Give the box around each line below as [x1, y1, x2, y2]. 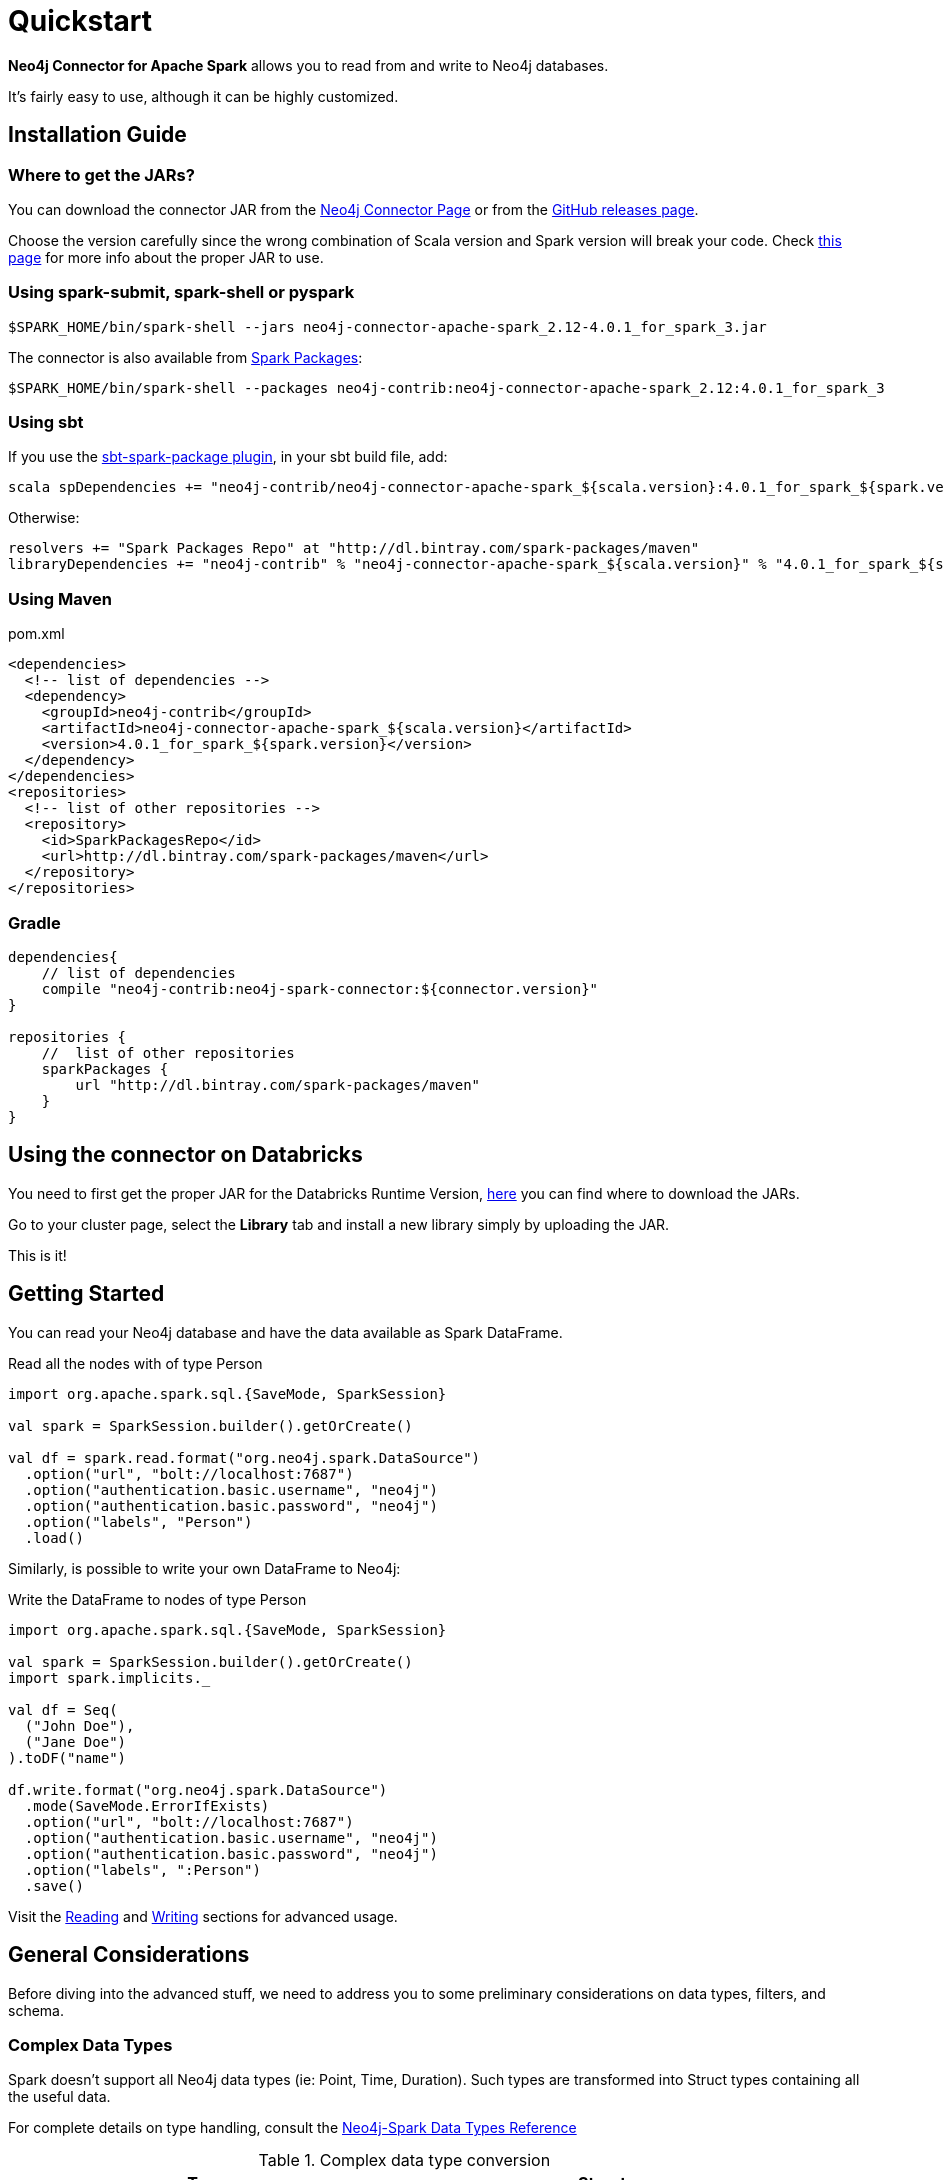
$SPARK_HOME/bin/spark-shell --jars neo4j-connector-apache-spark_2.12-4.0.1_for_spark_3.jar [8, 318, 767, 335]
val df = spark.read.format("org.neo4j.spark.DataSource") [8, 1449, 481, 1466]
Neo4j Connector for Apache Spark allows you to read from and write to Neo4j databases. [8, 56, 609, 74]
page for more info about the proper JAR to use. [8, 248, 324, 266]
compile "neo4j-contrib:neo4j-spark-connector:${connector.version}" [41, 980, 599, 997]
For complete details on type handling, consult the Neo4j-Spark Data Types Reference [8, 2119, 577, 2137]
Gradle [8, 912, 61, 933]
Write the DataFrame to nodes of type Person [8, 1590, 307, 1608]
